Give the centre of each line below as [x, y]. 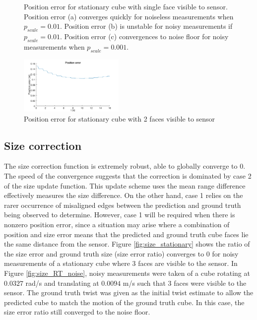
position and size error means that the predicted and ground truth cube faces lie [126, 234]
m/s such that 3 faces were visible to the [185, 283]
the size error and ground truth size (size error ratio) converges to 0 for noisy [121, 253]
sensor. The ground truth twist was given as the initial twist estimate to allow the [129, 292]
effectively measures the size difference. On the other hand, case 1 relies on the [124, 195]
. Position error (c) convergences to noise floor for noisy [144, 36]
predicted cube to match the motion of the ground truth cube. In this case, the [124, 302]
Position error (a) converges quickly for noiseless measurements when [129, 16]
